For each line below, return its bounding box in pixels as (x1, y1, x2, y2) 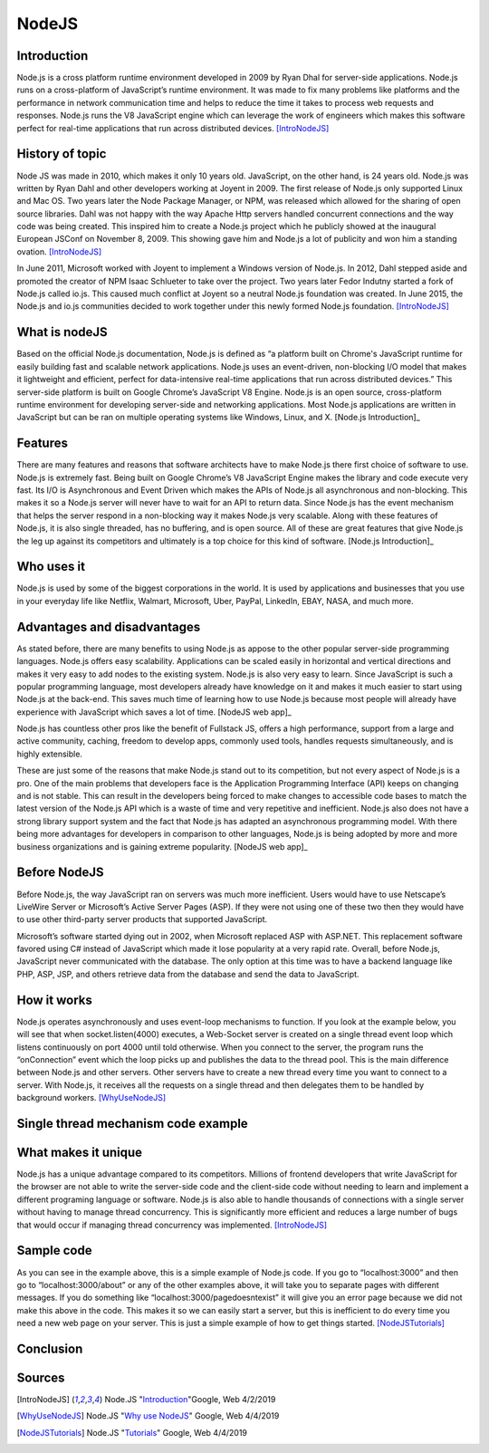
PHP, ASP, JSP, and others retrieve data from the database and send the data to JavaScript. (16, 968, 360, 979)
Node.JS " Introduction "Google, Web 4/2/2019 (104, 1393, 276, 1404)
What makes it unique (16, 1144, 143, 1160)
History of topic (16, 146, 107, 162)
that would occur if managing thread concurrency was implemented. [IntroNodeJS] (16, 1219, 328, 1230)
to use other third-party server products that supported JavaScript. (16, 914, 268, 925)
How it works (16, 992, 92, 1007)
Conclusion (16, 1341, 83, 1356)
